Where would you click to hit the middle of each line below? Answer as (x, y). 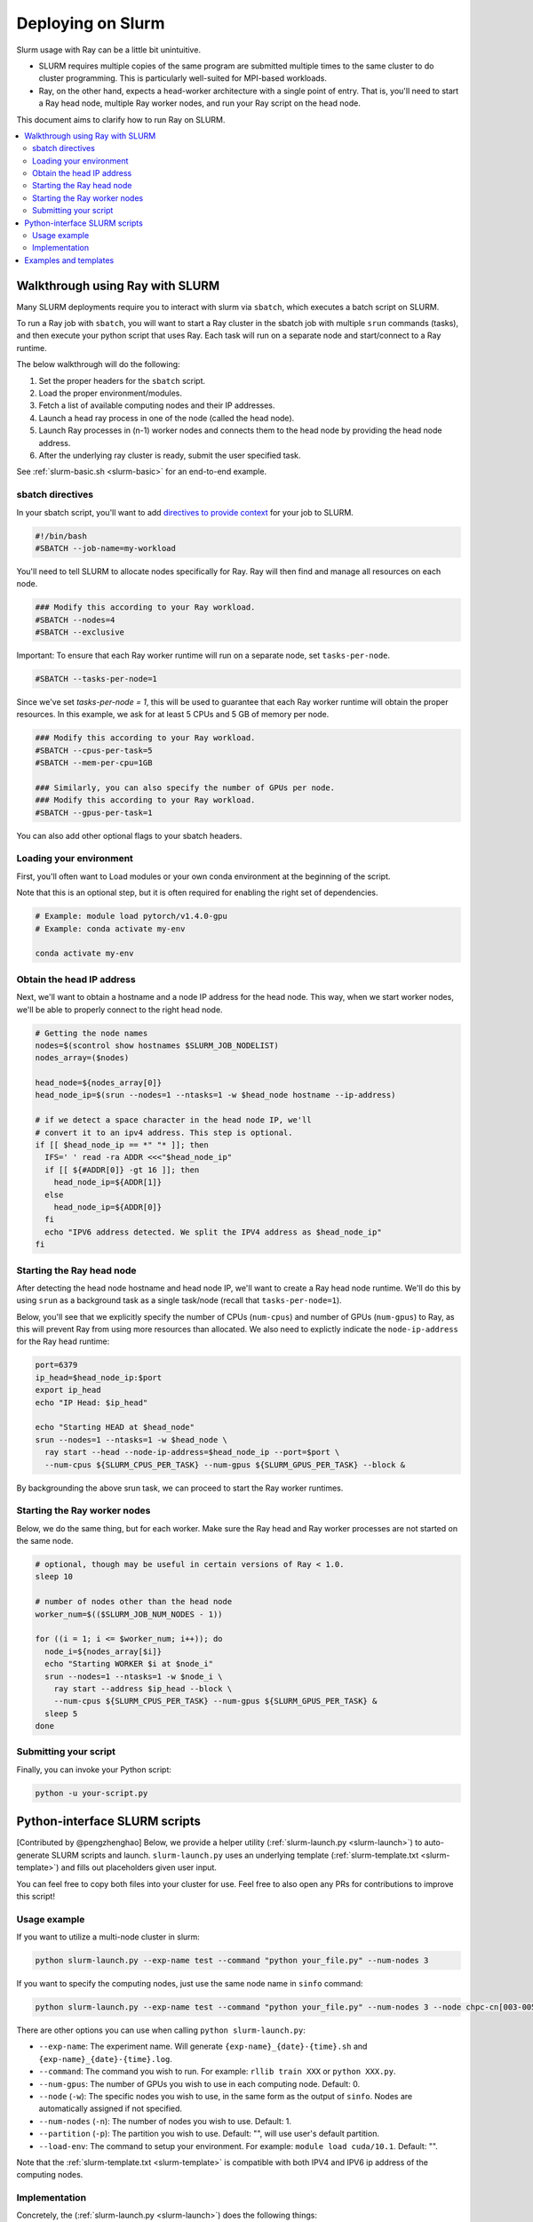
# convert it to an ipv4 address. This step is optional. (164, 1132)
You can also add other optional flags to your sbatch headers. (129, 835)
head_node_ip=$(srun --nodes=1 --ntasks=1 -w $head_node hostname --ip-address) (215, 1095)
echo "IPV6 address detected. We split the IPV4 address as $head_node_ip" (213, 1232)
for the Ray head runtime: (63, 1341)
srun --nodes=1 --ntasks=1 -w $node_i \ (134, 1676)
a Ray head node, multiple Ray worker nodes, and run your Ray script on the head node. (200, 103)
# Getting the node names (91, 1033)
